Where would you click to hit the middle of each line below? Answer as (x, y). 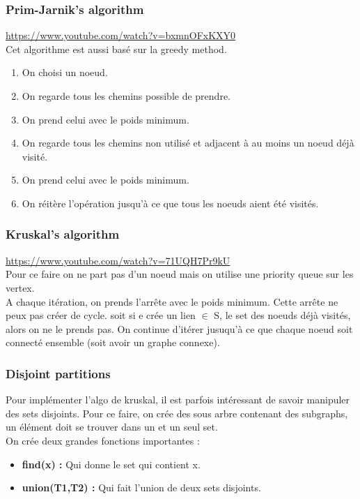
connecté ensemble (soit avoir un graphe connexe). (113, 342)
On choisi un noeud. (65, 72)
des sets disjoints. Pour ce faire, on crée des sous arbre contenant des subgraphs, (177, 413)
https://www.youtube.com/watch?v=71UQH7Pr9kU (118, 260)
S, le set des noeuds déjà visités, (282, 315)
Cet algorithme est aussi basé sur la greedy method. (116, 49)
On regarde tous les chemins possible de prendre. (126, 96)
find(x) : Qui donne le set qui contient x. (111, 464)
